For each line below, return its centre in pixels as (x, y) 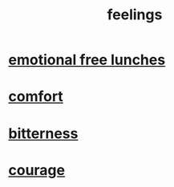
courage (37, 170)
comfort (36, 97)
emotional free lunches (87, 60)
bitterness (43, 133)
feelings (135, 15)
